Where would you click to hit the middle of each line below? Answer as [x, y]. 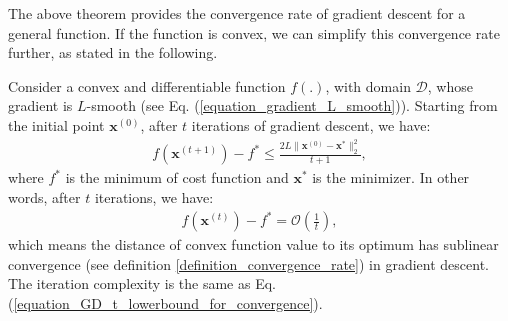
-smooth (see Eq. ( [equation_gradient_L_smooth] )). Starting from [292, 105]
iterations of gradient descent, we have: [311, 124]
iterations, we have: [154, 197]
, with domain [368, 85]
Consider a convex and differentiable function [147, 85]
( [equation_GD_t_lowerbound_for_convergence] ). [165, 302]
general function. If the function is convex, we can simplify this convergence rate [254, 32]
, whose [450, 85]
